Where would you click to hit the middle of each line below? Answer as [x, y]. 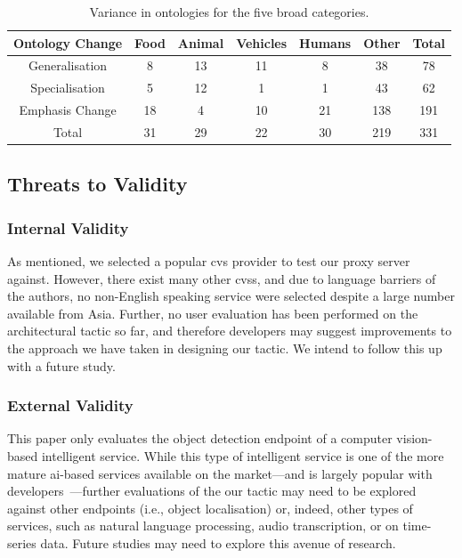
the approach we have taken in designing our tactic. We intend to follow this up [225, 348]
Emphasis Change [68, 110]
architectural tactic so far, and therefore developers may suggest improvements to [230, 331]
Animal [201, 42]
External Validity [70, 405]
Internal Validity [68, 227]
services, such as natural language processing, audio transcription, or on [203, 526]
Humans [325, 42]
